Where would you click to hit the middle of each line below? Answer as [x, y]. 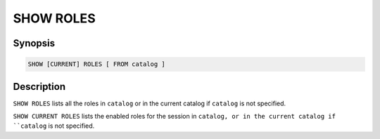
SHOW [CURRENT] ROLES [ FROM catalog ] [96, 64]
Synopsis [34, 43]
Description [39, 87]
